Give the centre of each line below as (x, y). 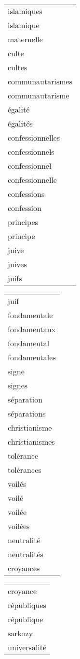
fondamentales (32, 357)
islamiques (25, 11)
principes (23, 222)
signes (18, 385)
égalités (20, 123)
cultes (18, 67)
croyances (24, 568)
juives (17, 264)
